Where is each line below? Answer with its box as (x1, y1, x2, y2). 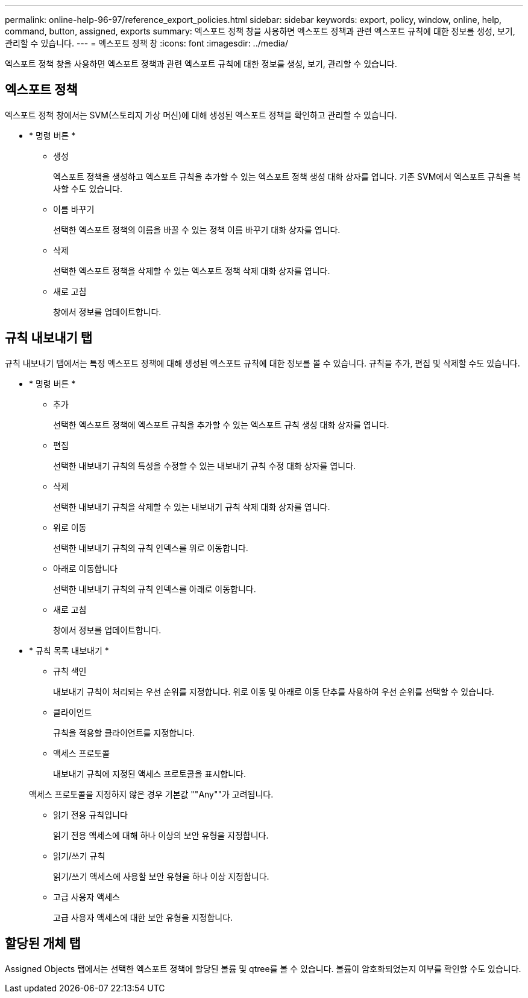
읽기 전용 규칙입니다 (53, 809, 128, 820)
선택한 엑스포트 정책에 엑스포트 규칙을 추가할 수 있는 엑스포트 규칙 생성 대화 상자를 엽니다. (53, 419, 389, 430)
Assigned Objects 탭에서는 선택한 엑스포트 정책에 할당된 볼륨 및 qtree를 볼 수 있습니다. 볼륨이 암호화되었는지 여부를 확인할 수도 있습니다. (5, 963, 521, 974)
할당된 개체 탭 (5, 936, 81, 952)
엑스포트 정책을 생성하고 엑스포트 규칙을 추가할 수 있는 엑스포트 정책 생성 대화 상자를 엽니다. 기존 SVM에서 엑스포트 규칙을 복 (53, 171, 521, 182)
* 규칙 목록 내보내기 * (29, 645, 109, 656)
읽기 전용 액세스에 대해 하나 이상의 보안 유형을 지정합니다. (53, 830, 269, 840)
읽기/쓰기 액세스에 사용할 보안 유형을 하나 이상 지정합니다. (53, 871, 269, 881)
